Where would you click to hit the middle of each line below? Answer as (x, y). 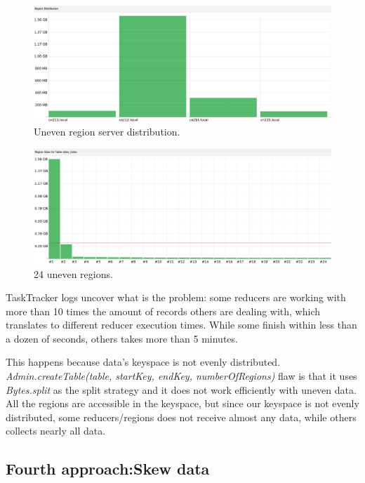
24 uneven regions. (73, 273)
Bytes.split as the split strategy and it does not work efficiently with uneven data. (181, 389)
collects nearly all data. (56, 431)
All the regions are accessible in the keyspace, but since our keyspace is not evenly (182, 403)
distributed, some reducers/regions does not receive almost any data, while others (181, 417)
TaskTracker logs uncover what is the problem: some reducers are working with (176, 297)
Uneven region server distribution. (107, 131)
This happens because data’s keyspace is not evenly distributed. (143, 362)
